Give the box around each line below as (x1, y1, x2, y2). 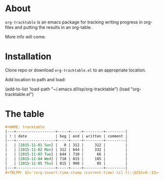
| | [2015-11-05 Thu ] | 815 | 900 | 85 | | (5, 161, 128, 166)
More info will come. (5, 34, 46, 40)
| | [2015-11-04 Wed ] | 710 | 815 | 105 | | (5, 156, 128, 161)
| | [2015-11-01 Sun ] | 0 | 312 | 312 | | (5, 143, 128, 148)
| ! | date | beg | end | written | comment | (5, 134, 128, 138)
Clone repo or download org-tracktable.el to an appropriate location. (5, 67, 146, 73)
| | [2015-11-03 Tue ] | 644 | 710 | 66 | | (5, 152, 128, 157)
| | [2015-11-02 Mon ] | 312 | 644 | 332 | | (5, 147, 128, 152)
